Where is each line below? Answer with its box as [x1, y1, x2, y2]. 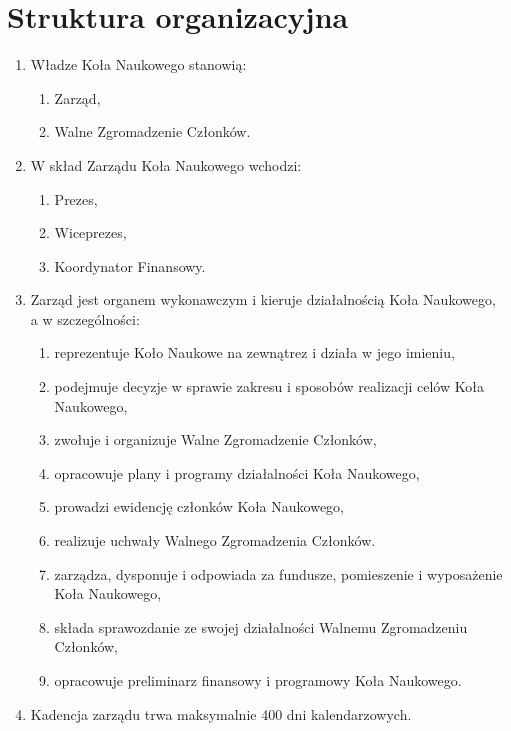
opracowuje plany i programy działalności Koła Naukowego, [54, 462, 420, 483]
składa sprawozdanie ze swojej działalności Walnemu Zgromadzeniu [54, 616, 468, 637]
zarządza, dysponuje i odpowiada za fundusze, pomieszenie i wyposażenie [54, 563, 503, 584]
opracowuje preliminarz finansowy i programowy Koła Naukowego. [54, 670, 462, 690]
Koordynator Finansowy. [54, 255, 206, 276]
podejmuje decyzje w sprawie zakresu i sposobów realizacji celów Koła [54, 376, 484, 397]
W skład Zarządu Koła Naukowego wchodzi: [30, 154, 302, 175]
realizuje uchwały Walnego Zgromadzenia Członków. [54, 530, 376, 551]
